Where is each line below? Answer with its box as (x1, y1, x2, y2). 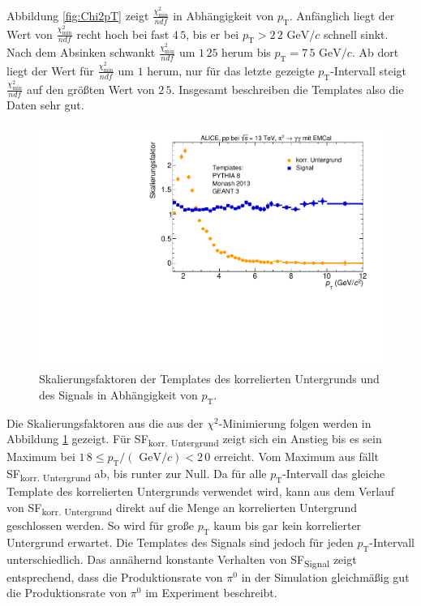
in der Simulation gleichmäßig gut (241, 568, 410, 585)
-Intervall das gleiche (282, 465, 385, 482)
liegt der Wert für (6, 62, 94, 79)
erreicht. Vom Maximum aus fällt (213, 448, 380, 465)
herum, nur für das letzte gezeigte (147, 62, 315, 79)
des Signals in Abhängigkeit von (39, 386, 198, 403)
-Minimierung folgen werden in (218, 414, 372, 431)
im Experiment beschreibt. (145, 584, 277, 601)
